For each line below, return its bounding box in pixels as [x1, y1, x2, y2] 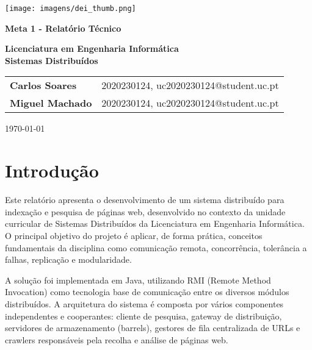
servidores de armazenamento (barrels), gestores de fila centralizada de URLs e [5, 321, 300, 334]
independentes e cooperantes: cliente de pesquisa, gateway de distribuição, [5, 309, 282, 322]
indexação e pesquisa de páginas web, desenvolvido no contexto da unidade [5, 205, 286, 218]
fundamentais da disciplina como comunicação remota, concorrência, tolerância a [5, 241, 307, 254]
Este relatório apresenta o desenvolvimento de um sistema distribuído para [5, 193, 285, 206]
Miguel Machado [10, 96, 92, 110]
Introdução [5, 158, 99, 183]
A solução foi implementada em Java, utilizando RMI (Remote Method [5, 273, 271, 286]
